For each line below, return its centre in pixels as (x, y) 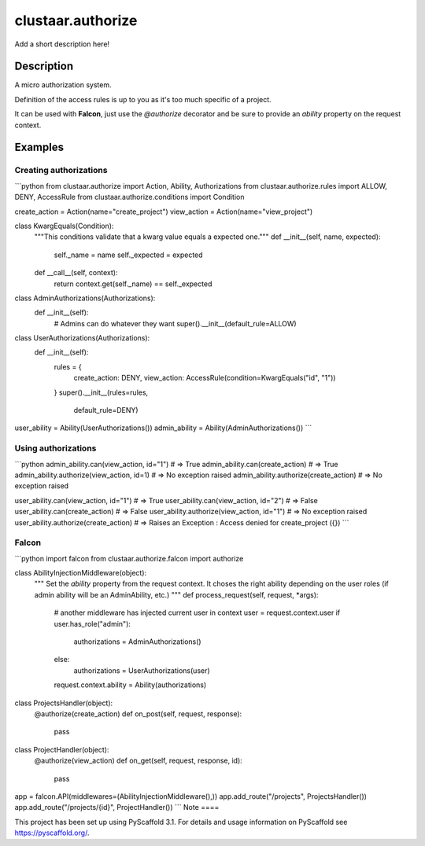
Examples (39, 147)
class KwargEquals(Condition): (64, 226)
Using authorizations (55, 448)
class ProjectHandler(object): (62, 749)
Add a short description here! (62, 44)
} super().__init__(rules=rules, (101, 392)
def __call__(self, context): (76, 273)
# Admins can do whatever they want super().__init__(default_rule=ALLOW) (175, 323)
